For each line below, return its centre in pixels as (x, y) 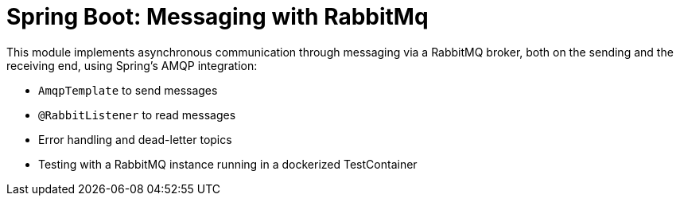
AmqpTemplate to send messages (128, 90)
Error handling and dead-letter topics (135, 139)
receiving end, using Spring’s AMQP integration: (132, 65)
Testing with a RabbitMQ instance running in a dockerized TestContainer (228, 164)
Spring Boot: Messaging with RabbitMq (218, 17)
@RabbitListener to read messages (137, 115)
